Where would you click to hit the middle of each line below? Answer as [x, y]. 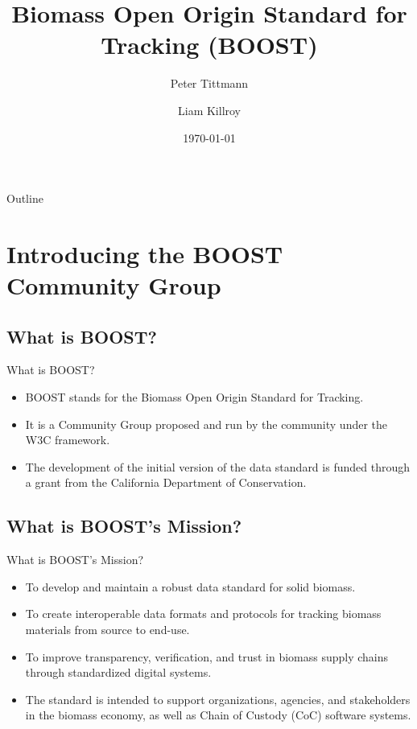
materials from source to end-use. [107, 629]
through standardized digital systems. [118, 672]
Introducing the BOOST [145, 253]
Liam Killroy [209, 110]
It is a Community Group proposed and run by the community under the [206, 424]
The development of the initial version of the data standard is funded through [217, 466]
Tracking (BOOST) [209, 45]
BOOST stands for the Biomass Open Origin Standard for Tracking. [194, 397]
